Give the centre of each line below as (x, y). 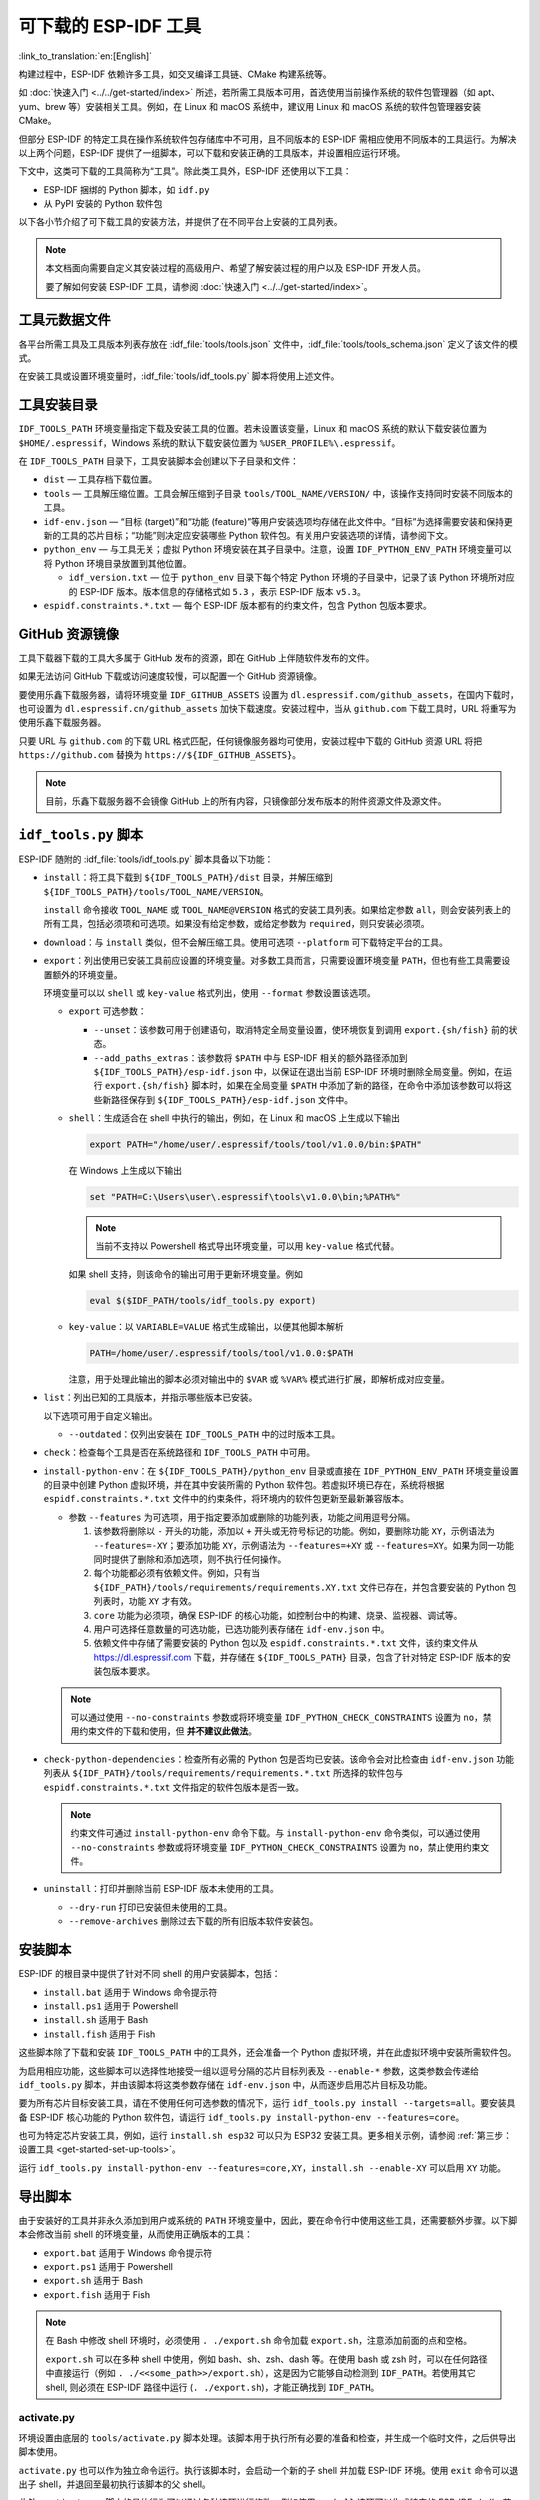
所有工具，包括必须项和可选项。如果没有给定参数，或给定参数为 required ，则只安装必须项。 (236, 924)
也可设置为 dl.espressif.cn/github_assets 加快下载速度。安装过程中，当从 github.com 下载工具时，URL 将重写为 (267, 708)
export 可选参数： (107, 1011)
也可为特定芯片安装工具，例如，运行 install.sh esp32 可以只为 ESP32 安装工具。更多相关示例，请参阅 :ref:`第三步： (265, 2136)
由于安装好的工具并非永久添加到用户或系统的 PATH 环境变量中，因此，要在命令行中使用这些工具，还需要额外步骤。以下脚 (268, 2220)
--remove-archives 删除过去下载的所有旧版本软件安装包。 (193, 1921)
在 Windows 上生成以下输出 (125, 1171)
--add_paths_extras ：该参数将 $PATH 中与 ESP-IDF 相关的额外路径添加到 (250, 1057)
